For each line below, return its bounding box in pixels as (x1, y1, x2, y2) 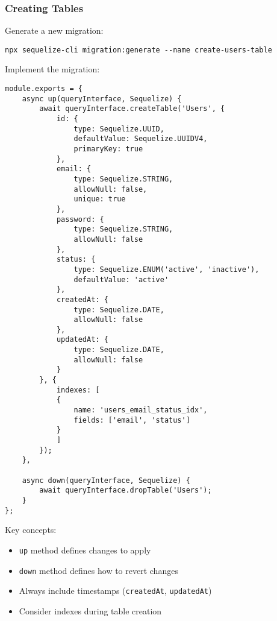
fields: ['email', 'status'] (73, 415, 190, 424)
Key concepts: (5, 523, 57, 536)
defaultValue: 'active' (73, 275, 169, 284)
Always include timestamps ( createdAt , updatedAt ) (19, 584, 212, 597)
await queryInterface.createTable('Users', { (39, 104, 225, 113)
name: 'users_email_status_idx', (73, 406, 208, 415)
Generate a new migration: (5, 24, 104, 37)
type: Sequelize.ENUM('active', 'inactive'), (73, 265, 260, 274)
